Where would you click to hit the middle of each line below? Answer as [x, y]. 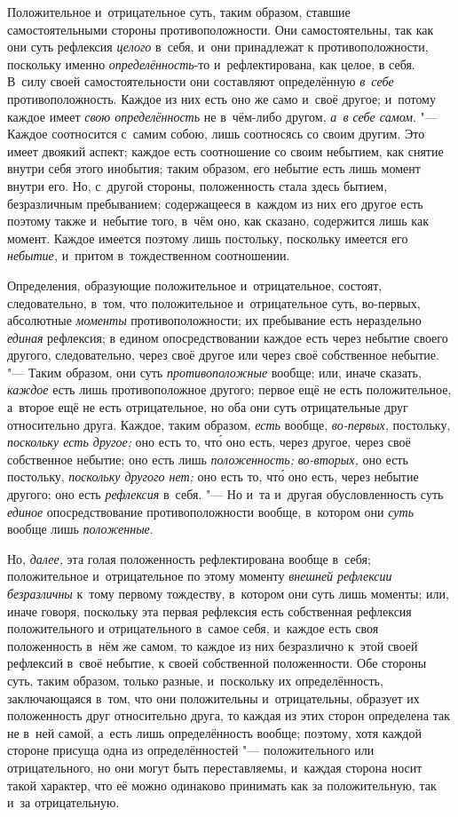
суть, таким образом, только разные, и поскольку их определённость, [195, 680]
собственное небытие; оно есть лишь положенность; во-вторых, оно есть [208, 459]
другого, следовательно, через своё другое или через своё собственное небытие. [223, 355]
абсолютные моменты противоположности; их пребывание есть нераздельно [214, 320]
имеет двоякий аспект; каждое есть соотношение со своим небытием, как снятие [225, 151]
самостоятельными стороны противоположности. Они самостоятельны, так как [221, 29]
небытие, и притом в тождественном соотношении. [149, 255]
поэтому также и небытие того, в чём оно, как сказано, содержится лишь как [218, 221]
